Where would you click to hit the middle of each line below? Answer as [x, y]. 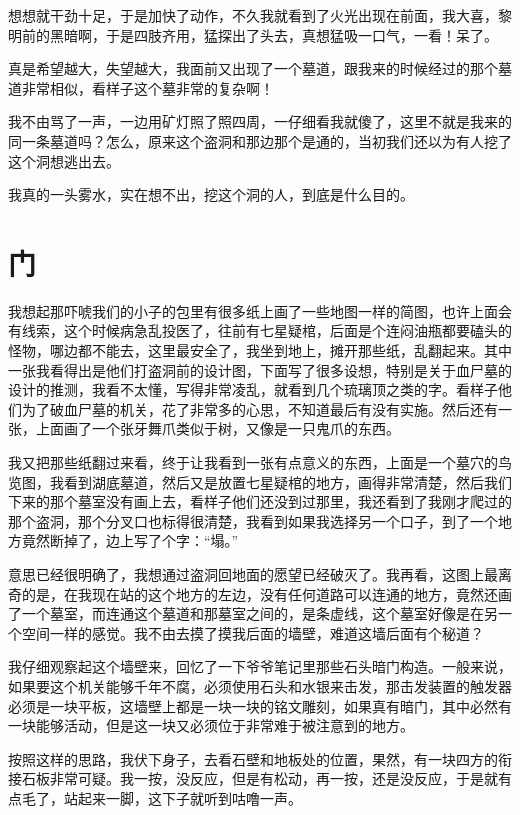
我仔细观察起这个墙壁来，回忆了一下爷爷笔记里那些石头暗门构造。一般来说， [260, 666]
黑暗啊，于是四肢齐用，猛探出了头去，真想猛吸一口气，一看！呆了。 [273, 34]
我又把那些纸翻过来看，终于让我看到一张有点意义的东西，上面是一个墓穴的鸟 [260, 462]
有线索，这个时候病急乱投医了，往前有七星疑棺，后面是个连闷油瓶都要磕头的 [260, 330]
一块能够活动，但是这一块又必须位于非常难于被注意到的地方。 [211, 725]
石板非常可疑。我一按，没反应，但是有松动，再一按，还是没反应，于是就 [259, 778]
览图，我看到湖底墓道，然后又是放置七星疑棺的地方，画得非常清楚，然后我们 [260, 481]
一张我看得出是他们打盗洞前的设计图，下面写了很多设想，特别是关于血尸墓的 [260, 369]
